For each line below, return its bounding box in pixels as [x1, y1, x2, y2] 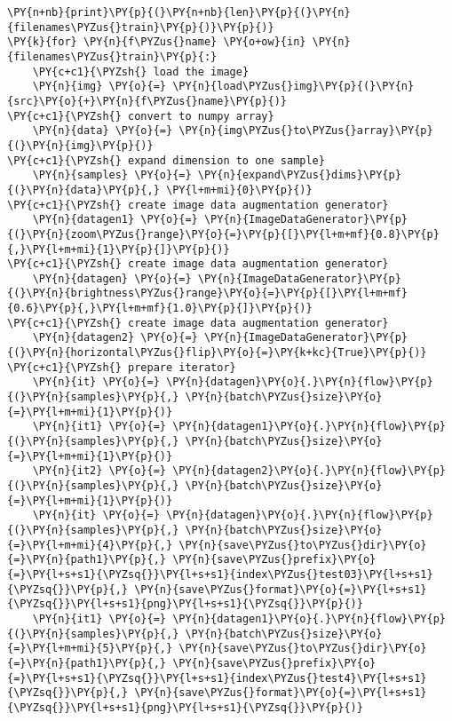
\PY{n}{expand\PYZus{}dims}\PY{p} [197, 169, 401, 182]
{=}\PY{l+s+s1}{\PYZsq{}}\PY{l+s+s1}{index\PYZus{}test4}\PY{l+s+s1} [7, 671, 427, 685]
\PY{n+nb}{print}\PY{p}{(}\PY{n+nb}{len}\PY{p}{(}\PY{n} [7, 6, 351, 19]
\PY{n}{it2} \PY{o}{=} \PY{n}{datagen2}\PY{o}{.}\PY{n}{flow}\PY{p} [32, 464, 446, 478]
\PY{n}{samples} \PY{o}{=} [32, 169, 192, 182]
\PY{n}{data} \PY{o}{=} [32, 124, 173, 138]
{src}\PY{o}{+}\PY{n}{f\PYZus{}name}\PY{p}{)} [7, 94, 287, 107]
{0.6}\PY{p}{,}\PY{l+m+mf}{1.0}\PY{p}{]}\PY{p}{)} [7, 302, 313, 315]
